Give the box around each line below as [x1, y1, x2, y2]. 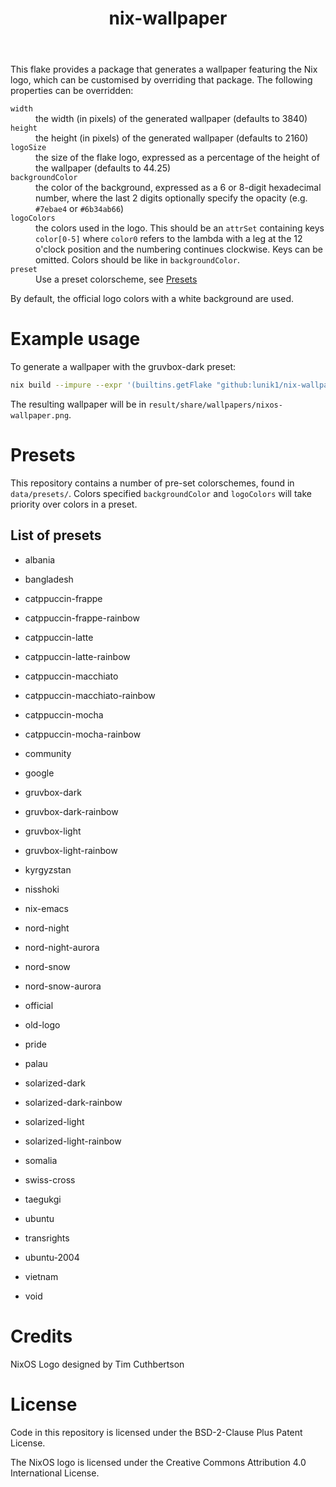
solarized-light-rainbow [24, 1135, 122, 1147]
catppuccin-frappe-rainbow [24, 612, 140, 624]
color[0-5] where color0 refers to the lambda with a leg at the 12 [35, 233, 303, 245]
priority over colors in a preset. [10, 498, 138, 510]
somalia [24, 1154, 58, 1166]
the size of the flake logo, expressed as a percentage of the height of [35, 152, 320, 164]
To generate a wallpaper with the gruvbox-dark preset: [10, 361, 237, 373]
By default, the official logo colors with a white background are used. [10, 293, 295, 305]
